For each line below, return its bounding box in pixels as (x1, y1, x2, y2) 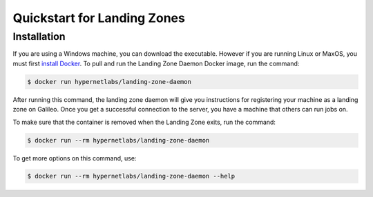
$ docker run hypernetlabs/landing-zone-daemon (27, 78, 191, 85)
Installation (12, 30, 66, 43)
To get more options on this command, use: (12, 154, 137, 162)
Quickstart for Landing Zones (12, 10, 186, 25)
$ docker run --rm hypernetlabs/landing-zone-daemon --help (27, 172, 236, 180)
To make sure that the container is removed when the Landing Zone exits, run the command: (12, 118, 276, 126)
